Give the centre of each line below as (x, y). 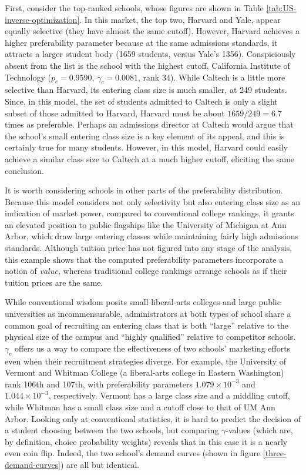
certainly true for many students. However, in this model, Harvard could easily (146, 147)
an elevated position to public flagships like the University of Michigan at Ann (146, 224)
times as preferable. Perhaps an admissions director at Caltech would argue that (149, 124)
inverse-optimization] (42, 19)
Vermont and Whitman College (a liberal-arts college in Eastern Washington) (144, 372)
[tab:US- (281, 8)
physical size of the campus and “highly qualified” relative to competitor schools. (150, 337)
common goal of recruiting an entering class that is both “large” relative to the (147, 325)
